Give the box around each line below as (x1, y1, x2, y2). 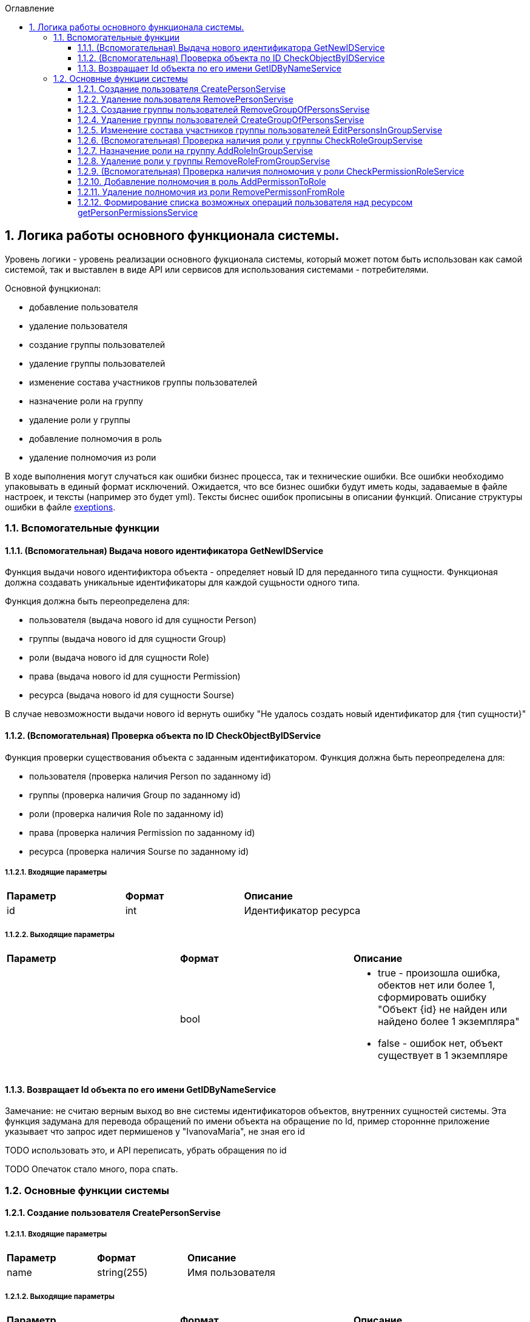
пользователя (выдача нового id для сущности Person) (29, 615, 257, 626)
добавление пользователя (29, 301, 138, 312)
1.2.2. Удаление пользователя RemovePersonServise (78, 94, 294, 104)
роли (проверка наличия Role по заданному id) (29, 808, 224, 819)
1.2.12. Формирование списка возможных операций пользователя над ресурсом (78, 197, 413, 207)
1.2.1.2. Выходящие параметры (5, 1292, 115, 1301)
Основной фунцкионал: (5, 282, 101, 293)
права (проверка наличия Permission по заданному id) (29, 827, 255, 838)
